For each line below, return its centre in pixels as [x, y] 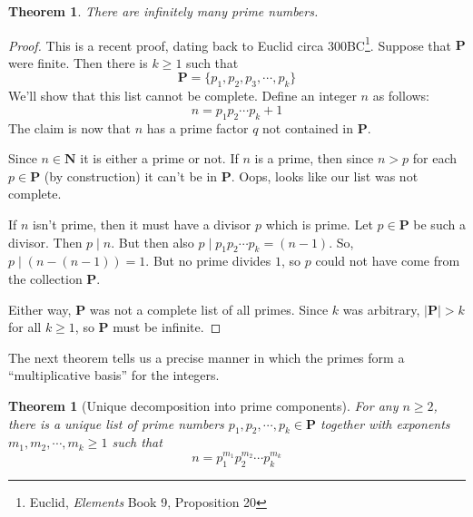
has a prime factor [197, 127]
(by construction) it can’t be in [131, 176]
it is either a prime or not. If [159, 158]
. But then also [153, 242]
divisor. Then [45, 242]
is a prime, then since [314, 158]
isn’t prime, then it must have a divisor [142, 224]
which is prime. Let [319, 224]
